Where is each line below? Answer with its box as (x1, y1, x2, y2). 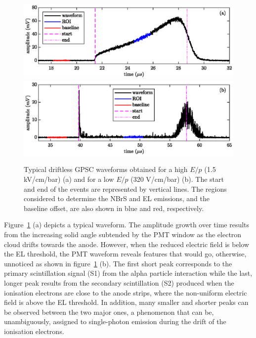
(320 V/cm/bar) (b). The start (130, 174, 224, 184)
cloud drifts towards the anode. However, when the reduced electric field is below (4, 239, 250, 249)
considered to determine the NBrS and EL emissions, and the (24, 193, 210, 204)
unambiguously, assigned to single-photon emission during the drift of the (4, 316, 226, 327)
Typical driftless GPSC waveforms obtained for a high (24, 164, 188, 174)
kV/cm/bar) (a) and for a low (24, 174, 114, 184)
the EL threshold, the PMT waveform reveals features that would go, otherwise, (4, 249, 247, 259)
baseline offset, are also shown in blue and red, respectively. (24, 203, 204, 213)
